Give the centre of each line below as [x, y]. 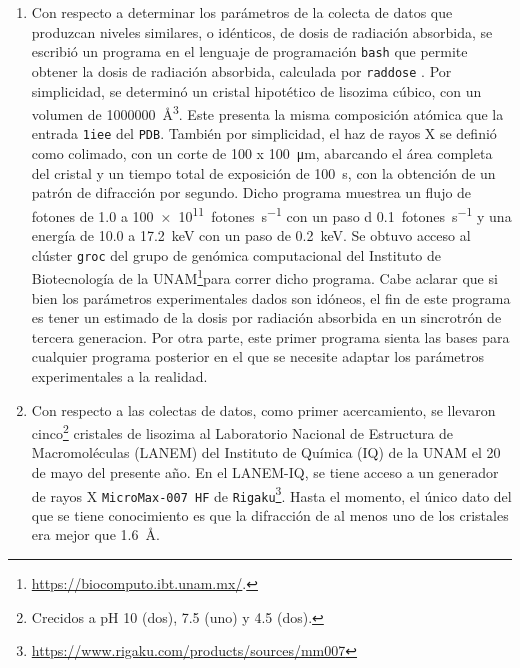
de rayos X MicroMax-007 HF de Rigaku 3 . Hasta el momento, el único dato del [271, 494]
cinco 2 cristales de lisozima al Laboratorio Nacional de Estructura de [242, 431]
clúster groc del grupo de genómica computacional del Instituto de [236, 254]
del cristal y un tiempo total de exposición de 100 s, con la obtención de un [263, 172]
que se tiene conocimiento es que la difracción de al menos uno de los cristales [270, 514]
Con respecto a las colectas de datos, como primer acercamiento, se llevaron [263, 409]
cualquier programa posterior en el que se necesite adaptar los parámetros [257, 356]
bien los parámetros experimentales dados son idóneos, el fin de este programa [271, 297]
